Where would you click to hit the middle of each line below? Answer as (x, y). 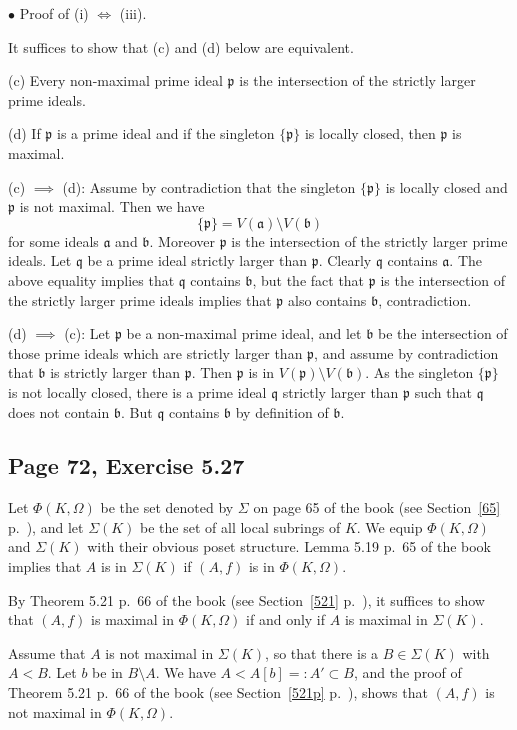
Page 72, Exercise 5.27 (126, 465)
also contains (327, 299)
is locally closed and (446, 186)
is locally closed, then (370, 133)
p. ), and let (46, 526)
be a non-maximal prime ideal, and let (244, 333)
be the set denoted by (167, 507)
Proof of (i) (54, 13)
